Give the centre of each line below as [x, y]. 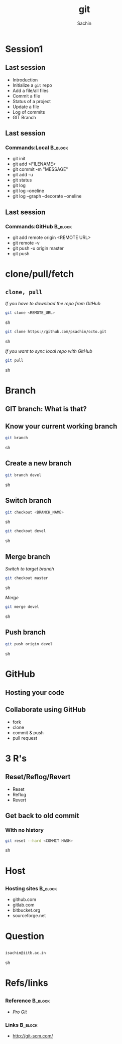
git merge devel [22, 607]
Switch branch [28, 501]
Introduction [25, 80]
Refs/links [27, 983]
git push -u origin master [38, 248]
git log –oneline [28, 191]
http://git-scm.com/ [33, 1036]
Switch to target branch [30, 569]
